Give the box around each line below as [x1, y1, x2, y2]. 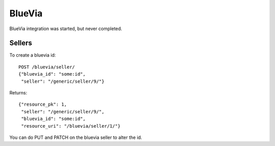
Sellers [9, 39, 33, 47]
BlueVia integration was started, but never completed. [9, 26, 122, 32]
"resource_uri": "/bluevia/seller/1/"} [21, 123, 121, 129]
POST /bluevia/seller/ [18, 64, 75, 70]
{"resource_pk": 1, [18, 102, 67, 107]
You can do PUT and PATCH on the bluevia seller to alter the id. [9, 134, 143, 140]
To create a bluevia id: [9, 52, 56, 58]
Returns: [9, 90, 28, 96]
